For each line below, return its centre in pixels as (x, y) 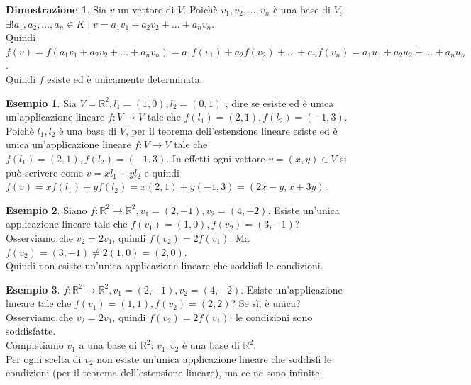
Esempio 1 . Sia (41, 102)
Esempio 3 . (33, 289)
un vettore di (146, 9)
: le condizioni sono (271, 317)
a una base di (108, 345)
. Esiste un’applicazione (292, 289)
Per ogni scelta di (44, 358)
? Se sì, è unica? (266, 303)
